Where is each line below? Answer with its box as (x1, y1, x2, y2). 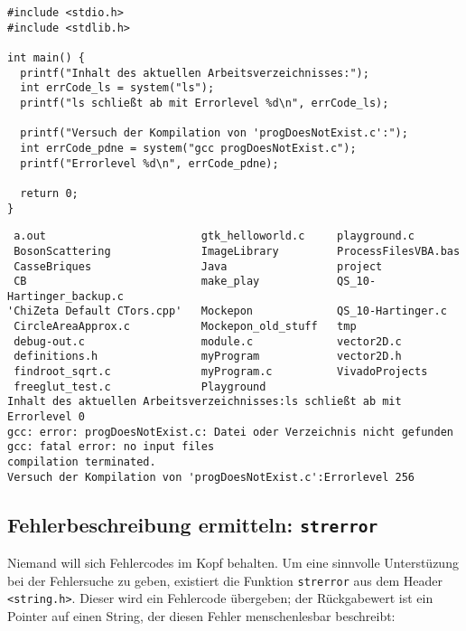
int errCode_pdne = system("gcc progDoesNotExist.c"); (20, 141, 357, 155)
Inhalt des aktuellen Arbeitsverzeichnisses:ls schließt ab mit (7, 395, 402, 409)
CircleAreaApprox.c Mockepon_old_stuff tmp (14, 320, 357, 334)
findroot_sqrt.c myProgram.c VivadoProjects (14, 365, 428, 379)
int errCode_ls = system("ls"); (20, 81, 215, 95)
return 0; (20, 186, 79, 200)
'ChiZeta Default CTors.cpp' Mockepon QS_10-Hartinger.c (7, 305, 447, 318)
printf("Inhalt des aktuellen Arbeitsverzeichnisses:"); (20, 66, 369, 80)
